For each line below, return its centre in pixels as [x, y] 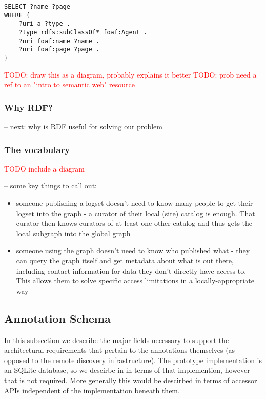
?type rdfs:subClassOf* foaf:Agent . [83, 32]
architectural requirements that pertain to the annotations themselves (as [120, 350]
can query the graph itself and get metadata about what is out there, [125, 260]
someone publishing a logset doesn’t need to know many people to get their [135, 203]
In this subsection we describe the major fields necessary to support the [117, 340]
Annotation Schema [57, 318]
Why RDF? [28, 107]
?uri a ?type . [44, 24]
